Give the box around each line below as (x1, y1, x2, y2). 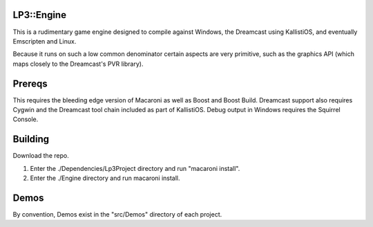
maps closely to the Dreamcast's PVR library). (12, 60, 144, 68)
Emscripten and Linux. (12, 37, 77, 45)
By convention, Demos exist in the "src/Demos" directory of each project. (12, 210, 222, 218)
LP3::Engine (12, 9, 67, 21)
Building (12, 134, 50, 145)
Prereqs (12, 78, 48, 89)
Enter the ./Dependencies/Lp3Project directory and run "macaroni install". (30, 164, 240, 172)
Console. (12, 115, 39, 124)
